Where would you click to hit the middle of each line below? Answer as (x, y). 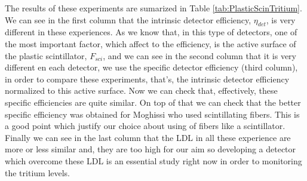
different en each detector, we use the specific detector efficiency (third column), (151, 67)
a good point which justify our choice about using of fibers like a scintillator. (145, 126)
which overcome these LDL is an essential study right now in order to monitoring (153, 160)
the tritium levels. (38, 172)
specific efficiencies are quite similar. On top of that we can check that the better (153, 102)
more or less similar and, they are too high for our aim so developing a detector (151, 149)
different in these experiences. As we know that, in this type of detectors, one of (151, 32)
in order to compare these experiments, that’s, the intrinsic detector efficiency (147, 79)
